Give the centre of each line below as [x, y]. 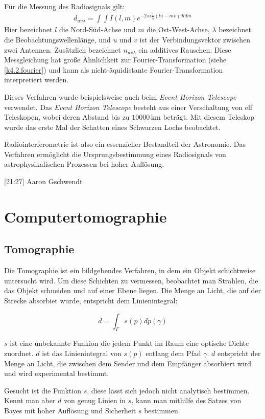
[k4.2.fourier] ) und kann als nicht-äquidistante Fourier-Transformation [114, 69]
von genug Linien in [95, 400]
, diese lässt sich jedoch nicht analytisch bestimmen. [168, 390]
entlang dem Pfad [173, 353]
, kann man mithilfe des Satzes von [186, 400]
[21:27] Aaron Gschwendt [43, 181]
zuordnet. [19, 353]
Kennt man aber [30, 400]
